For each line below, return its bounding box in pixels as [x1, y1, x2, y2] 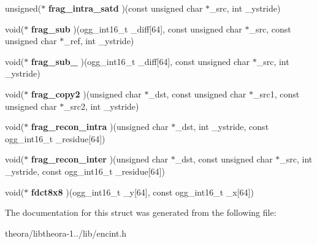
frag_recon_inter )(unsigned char [31, 153, 169, 166]
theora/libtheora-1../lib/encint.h [5, 226, 127, 239]
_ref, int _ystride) [64, 34, 134, 47]
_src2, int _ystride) [64, 99, 139, 112]
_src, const [249, 22, 291, 35]
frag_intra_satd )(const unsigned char [48, 2, 203, 14]
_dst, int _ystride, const [175, 120, 269, 133]
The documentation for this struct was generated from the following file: [5, 206, 277, 219]
